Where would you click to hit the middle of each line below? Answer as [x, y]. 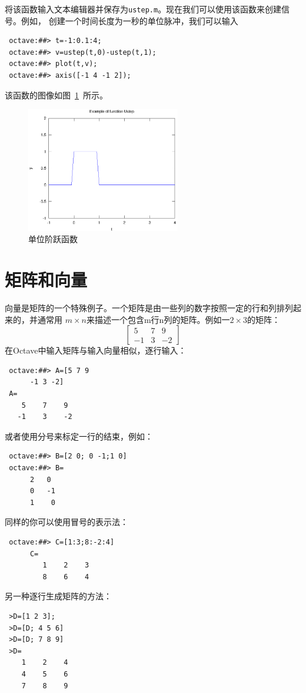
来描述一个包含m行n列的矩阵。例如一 [158, 319]
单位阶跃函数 [53, 239]
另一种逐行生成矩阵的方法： [58, 596]
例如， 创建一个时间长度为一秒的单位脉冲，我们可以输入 [129, 20]
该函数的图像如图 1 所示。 [56, 95]
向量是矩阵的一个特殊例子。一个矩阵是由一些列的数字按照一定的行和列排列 [149, 308]
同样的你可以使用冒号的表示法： [66, 522]
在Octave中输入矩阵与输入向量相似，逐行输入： [96, 350]
